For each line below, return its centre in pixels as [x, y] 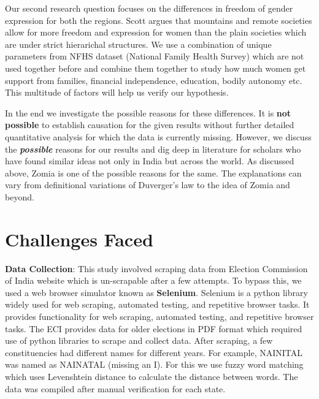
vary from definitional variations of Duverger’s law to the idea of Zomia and [148, 185]
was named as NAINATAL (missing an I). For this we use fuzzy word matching [154, 364]
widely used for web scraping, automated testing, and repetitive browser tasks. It [157, 304]
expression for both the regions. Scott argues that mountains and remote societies [159, 20]
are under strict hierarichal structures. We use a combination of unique [138, 44]
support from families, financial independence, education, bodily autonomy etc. [154, 80]
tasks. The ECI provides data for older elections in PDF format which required [154, 328]
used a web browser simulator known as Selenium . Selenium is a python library [156, 292]
